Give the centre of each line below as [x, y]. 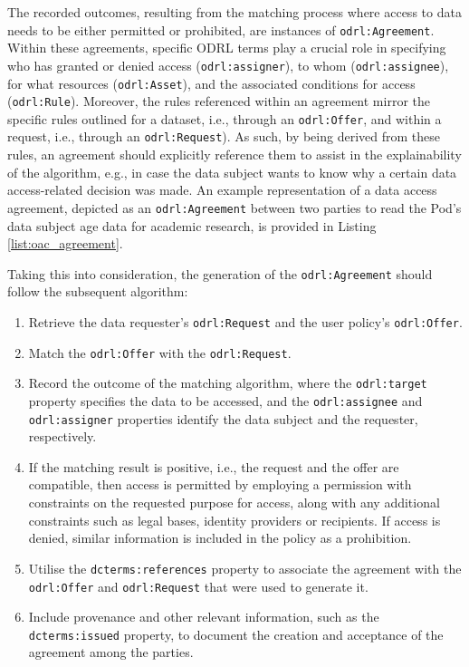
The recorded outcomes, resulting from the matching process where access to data [234, 12]
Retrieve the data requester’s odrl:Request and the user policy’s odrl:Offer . [245, 322]
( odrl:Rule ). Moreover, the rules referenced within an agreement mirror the [219, 101]
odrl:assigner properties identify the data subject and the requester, [223, 418]
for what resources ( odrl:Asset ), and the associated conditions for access [211, 83]
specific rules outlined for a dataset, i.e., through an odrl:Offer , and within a [225, 118]
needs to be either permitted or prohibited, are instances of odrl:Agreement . [221, 29]
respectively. [62, 436]
